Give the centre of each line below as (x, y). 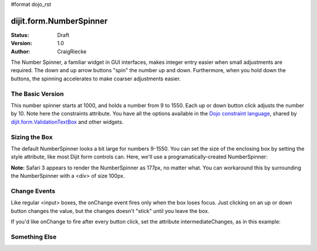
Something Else (34, 236)
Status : (20, 35)
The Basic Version (37, 94)
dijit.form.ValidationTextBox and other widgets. (67, 122)
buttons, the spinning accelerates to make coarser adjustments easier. (96, 79)
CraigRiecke (72, 51)
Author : (21, 51)
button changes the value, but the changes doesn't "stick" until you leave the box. (110, 211)
